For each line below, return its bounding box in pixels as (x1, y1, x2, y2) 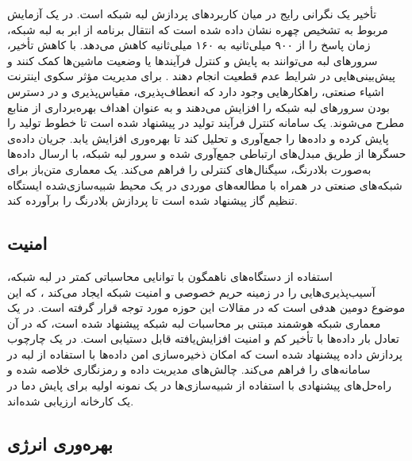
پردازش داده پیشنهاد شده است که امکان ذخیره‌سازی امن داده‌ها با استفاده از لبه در (7, 345, 402, 362)
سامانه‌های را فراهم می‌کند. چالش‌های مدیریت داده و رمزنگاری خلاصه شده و (7, 361, 371, 378)
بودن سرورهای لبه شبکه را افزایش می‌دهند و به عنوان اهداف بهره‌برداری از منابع (7, 98, 391, 115)
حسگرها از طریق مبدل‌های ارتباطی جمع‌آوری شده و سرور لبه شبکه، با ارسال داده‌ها (7, 145, 406, 162)
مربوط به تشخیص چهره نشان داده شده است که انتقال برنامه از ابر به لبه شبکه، (7, 21, 388, 37)
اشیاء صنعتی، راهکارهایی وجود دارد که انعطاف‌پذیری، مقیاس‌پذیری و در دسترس (7, 83, 384, 99)
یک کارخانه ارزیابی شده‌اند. (7, 392, 134, 409)
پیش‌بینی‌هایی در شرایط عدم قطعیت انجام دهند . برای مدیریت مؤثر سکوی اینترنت (7, 67, 395, 84)
